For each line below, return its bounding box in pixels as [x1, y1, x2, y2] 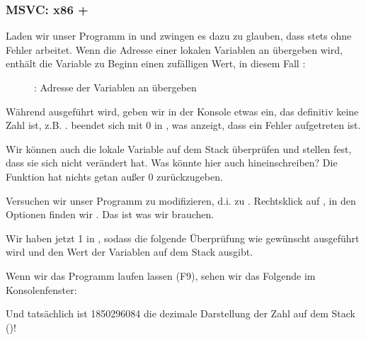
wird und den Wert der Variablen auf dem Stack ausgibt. [6, 244, 253, 259]
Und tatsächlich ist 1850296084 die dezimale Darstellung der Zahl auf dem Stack [6, 306, 355, 321]
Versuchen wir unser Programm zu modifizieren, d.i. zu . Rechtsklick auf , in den [6, 193, 356, 208]
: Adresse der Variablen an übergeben [34, 80, 197, 94]
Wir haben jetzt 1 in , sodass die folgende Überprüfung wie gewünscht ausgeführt [6, 230, 360, 245]
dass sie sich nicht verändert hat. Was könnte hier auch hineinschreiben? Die [6, 155, 338, 170]
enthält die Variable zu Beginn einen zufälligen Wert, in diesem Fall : [6, 56, 306, 71]
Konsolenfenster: [6, 282, 77, 297]
